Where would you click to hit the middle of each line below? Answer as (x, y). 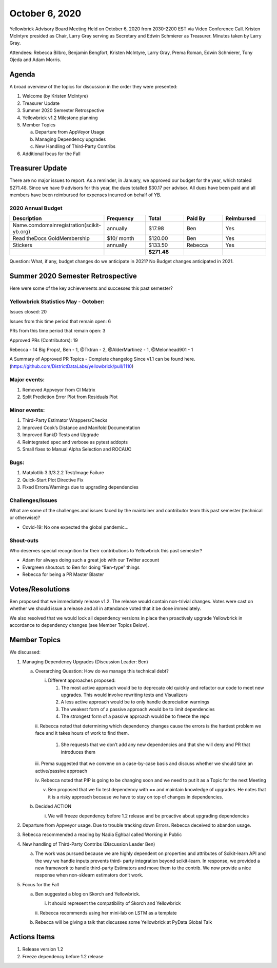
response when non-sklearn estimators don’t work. (89, 875)
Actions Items (32, 937)
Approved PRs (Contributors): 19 (44, 340)
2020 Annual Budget (36, 208)
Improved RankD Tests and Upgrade (61, 435)
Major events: (27, 379)
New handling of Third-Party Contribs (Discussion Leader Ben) (89, 844)
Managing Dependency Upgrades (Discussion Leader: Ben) (85, 662)
